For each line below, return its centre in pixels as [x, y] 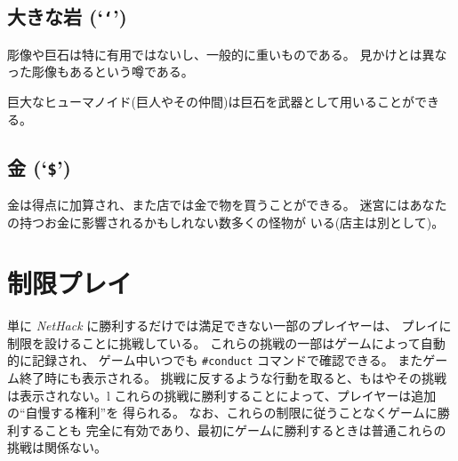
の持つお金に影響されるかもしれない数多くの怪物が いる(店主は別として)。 [226, 222]
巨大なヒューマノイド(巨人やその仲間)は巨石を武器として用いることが [211, 101]
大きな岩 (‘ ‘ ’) [67, 16]
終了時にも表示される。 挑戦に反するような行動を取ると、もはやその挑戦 [233, 378]
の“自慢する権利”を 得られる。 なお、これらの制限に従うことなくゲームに [222, 413]
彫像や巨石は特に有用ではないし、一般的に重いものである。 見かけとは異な [227, 54]
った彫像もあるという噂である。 [100, 72]
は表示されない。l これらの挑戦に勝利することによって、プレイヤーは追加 [222, 395]
